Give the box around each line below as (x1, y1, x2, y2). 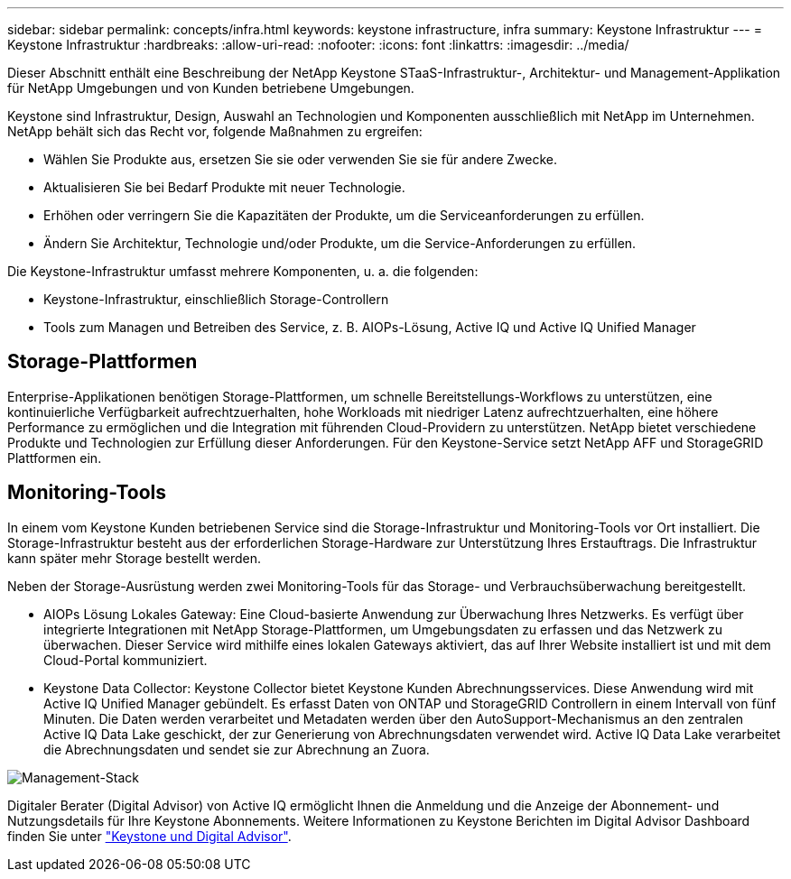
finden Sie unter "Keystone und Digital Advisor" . (7, 828, 292, 844)
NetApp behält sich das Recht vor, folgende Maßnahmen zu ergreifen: (7, 124, 423, 139)
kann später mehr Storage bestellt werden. (7, 550, 262, 566)
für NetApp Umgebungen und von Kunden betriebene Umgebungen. (7, 80, 414, 96)
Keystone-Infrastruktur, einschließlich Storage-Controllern (43, 291, 389, 307)
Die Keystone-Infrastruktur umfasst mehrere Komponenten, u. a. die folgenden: (7, 264, 479, 279)
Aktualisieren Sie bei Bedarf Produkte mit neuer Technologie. (43, 180, 405, 195)
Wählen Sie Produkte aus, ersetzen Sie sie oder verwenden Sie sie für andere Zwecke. (43, 152, 558, 167)
